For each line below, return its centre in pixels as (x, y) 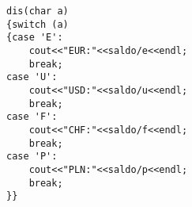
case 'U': (32, 77)
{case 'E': (35, 38)
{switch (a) (38, 24)
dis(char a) (38, 11)
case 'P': (32, 157)
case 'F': (32, 117)
